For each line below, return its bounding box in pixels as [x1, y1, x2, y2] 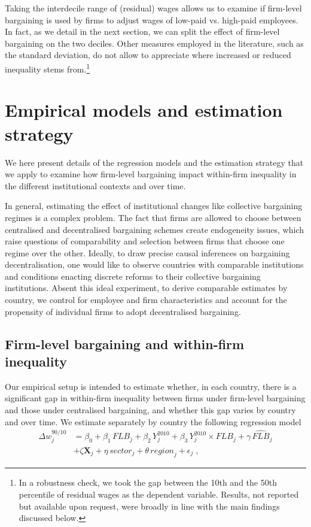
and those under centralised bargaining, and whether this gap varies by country [5, 404, 296, 416]
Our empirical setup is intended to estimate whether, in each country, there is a [5, 380, 297, 392]
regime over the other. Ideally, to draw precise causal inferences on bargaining [5, 246, 290, 259]
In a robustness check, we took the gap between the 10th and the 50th [19, 476, 277, 489]
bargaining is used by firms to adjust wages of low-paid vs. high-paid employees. [5, 13, 298, 26]
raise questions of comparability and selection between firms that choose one [5, 235, 285, 247]
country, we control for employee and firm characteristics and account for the [5, 293, 287, 306]
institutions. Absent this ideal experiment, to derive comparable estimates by [5, 281, 288, 294]
